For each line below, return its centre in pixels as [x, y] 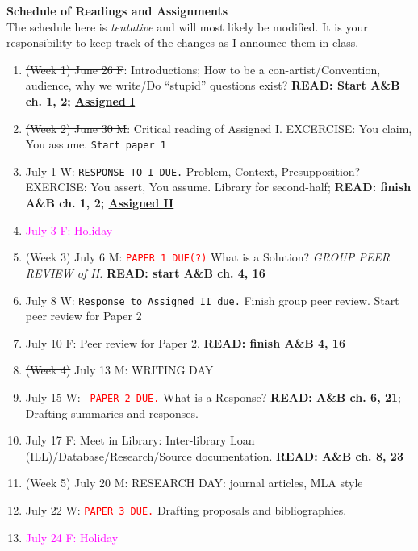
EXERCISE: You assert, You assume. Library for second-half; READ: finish [218, 187]
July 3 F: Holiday [69, 230]
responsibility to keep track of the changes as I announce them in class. [183, 42]
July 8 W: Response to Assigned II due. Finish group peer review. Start [212, 300]
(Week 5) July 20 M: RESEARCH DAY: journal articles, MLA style [194, 483]
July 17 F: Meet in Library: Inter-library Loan [140, 440]
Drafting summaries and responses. [112, 413]
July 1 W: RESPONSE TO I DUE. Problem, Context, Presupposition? [193, 171]
